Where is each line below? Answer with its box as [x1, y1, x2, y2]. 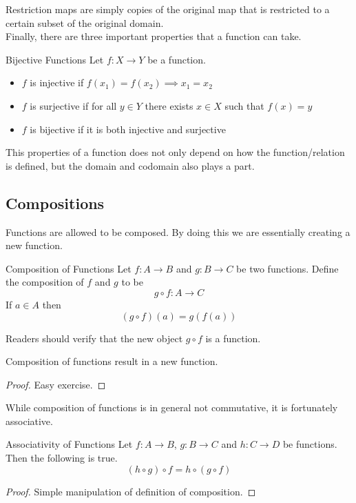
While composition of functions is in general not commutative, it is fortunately [6, 400, 338, 415]
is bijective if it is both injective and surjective [30, 121, 226, 136]
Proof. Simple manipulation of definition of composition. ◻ [6, 484, 256, 498]
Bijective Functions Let [6, 52, 104, 66]
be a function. [147, 52, 206, 66]
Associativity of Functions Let [6, 437, 133, 451]
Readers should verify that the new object [6, 331, 183, 345]
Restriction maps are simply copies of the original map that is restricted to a [6, 2, 330, 16]
